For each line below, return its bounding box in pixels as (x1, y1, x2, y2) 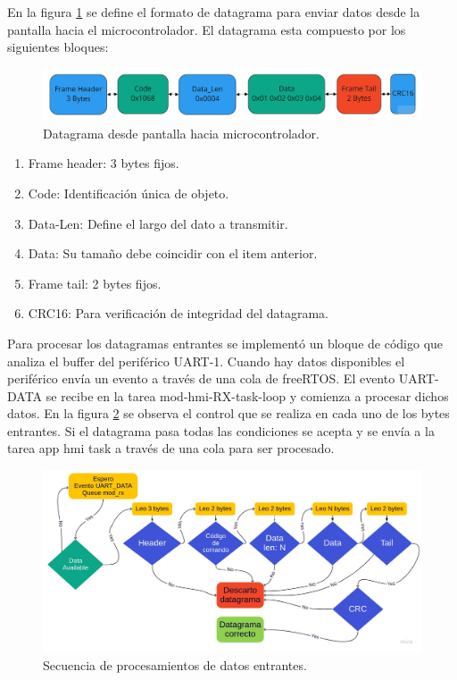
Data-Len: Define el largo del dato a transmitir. (28, 214, 288, 232)
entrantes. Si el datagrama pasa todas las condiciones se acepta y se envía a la (7, 421, 435, 440)
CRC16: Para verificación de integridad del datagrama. (28, 304, 328, 323)
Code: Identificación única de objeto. (28, 183, 229, 202)
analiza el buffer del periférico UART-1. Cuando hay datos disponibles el (7, 351, 405, 370)
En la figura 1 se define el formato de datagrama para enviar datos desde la (7, 3, 420, 21)
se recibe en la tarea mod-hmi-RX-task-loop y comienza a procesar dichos (46, 386, 449, 405)
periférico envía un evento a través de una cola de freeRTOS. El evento (7, 369, 395, 388)
